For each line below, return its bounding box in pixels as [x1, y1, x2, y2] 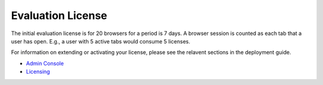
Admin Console [26, 59, 64, 67]
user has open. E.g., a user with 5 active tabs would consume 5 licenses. [11, 37, 191, 45]
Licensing [26, 68, 50, 75]
